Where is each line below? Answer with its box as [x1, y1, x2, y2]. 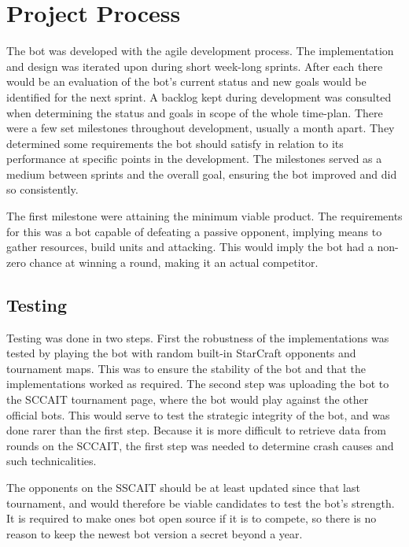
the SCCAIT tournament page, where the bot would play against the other [6, 391, 369, 408]
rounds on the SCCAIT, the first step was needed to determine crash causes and [6, 437, 394, 453]
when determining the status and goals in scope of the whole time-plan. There [6, 104, 383, 120]
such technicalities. [6, 453, 97, 469]
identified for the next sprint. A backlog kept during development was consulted [6, 88, 392, 105]
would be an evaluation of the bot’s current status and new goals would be [6, 73, 367, 90]
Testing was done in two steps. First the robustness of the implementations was [6, 329, 389, 346]
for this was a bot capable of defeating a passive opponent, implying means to [6, 223, 382, 239]
